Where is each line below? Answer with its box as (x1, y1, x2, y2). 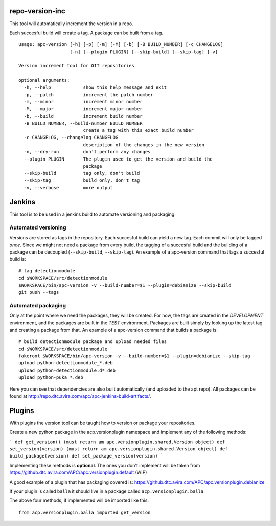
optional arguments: (18, 77, 70, 83)
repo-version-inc (9, 7, 66, 15)
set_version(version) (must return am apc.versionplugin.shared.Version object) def (9, 446, 228, 452)
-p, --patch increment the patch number (24, 92, 153, 98)
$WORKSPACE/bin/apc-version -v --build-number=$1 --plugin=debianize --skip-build (18, 282, 232, 288)
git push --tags (18, 289, 59, 295)
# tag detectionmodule (18, 268, 76, 273)
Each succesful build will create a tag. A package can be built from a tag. (9, 30, 164, 36)
